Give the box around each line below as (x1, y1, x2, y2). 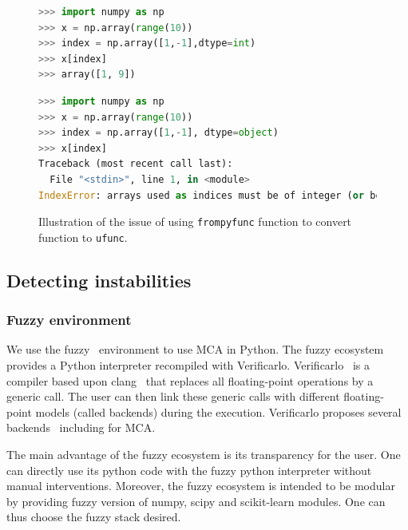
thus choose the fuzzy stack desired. (6, 508, 181, 525)
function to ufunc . (38, 228, 128, 245)
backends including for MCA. (6, 419, 156, 436)
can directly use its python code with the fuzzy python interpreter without (6, 461, 372, 478)
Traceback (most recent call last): (38, 158, 233, 170)
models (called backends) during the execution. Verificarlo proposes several (35, 403, 402, 420)
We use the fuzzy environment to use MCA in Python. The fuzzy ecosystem (6, 341, 384, 358)
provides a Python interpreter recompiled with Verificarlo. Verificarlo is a (6, 357, 370, 374)
